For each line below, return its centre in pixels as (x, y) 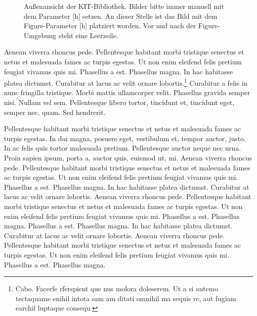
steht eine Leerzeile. (88, 35)
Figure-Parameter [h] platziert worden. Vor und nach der (110, 26)
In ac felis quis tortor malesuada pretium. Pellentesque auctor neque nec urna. (123, 148)
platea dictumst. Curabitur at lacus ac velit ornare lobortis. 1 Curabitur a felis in (126, 82)
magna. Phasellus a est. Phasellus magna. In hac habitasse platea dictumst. (118, 226)
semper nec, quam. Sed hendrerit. (55, 112)
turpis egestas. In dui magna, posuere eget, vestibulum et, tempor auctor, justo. (125, 138)
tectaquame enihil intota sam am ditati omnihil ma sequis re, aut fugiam (126, 298)
